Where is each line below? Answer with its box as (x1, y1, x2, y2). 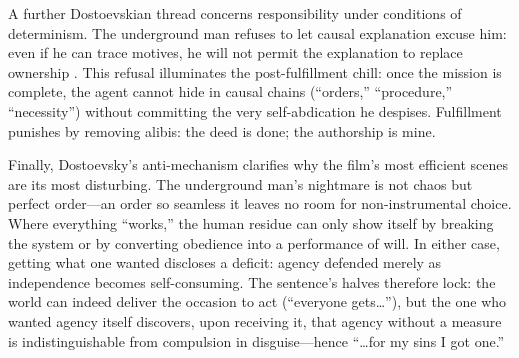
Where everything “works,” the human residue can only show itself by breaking (8, 212, 494, 233)
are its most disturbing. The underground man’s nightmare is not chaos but (8, 173, 473, 194)
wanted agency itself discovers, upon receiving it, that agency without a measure (8, 310, 502, 331)
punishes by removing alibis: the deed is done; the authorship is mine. (8, 120, 436, 141)
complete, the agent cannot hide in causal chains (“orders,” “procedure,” (8, 81, 453, 102)
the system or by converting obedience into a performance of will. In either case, (8, 232, 500, 253)
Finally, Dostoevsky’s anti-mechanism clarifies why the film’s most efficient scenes (8, 154, 508, 175)
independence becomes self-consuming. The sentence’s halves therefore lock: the (8, 271, 496, 292)
